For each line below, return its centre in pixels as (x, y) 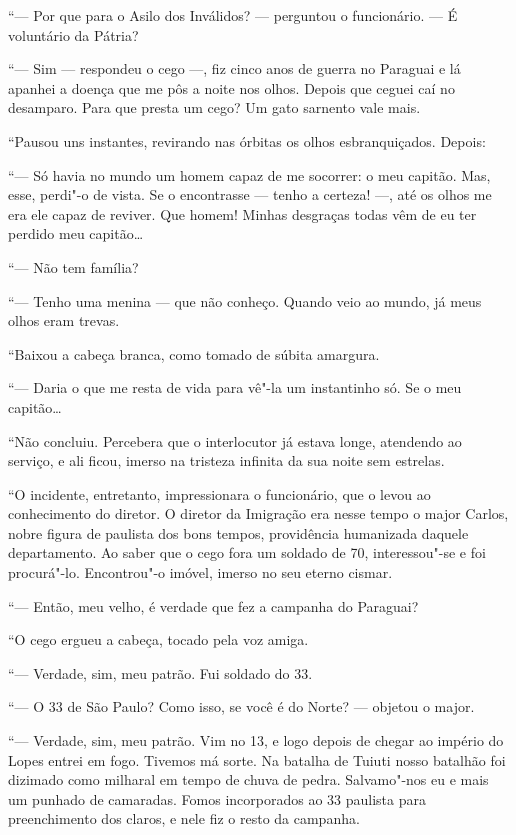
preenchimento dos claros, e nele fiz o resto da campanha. (184, 818)
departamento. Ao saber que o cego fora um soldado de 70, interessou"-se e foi (247, 552)
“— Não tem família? (73, 266)
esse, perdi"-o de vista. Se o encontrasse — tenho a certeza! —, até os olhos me (250, 194)
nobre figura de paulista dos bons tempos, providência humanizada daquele (238, 532)
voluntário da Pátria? (73, 34)
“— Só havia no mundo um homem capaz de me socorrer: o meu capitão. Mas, (249, 174)
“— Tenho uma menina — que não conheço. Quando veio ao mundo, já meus (245, 300)
